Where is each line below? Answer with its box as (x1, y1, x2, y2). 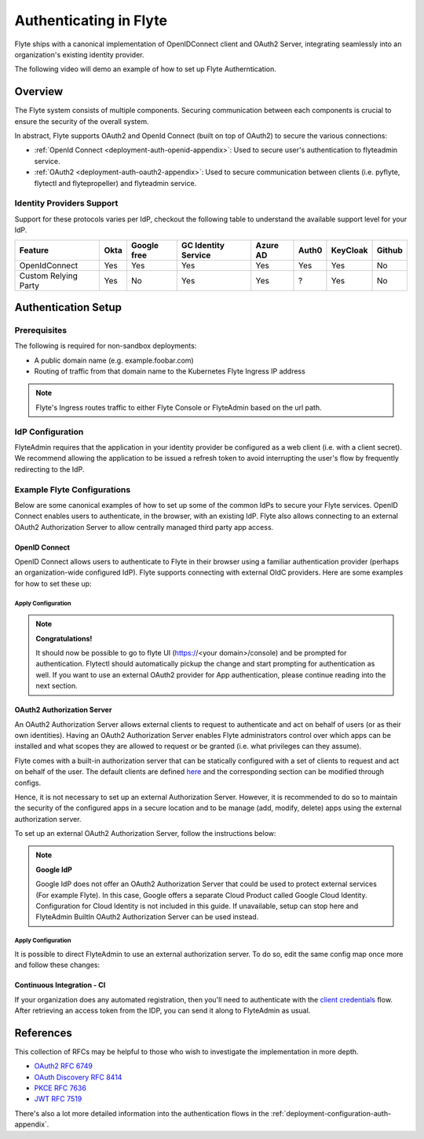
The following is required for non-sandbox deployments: (14, 341, 197, 351)
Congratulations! (35, 633, 93, 643)
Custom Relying (19, 270, 78, 281)
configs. (14, 778, 42, 787)
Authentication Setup (14, 301, 122, 314)
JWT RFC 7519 (34, 1094, 82, 1104)
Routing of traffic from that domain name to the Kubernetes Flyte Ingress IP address (34, 367, 305, 376)
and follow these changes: (14, 960, 101, 969)
